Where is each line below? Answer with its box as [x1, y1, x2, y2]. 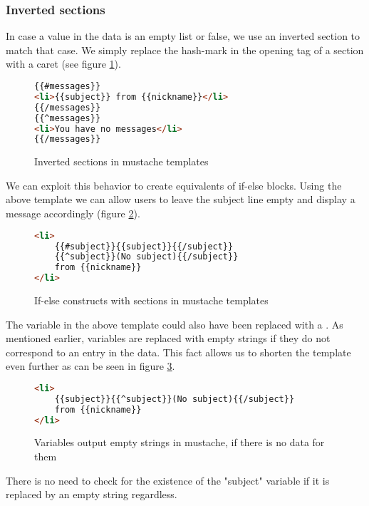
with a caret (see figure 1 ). [6, 56, 121, 71]
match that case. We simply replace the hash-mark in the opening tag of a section [6, 42, 364, 57]
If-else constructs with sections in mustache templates [34, 293, 269, 307]
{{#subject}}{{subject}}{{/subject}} [54, 241, 234, 252]
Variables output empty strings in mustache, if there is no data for [34, 435, 325, 450]
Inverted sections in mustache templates [34, 154, 209, 169]
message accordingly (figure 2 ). [6, 206, 140, 221]
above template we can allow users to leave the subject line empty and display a [6, 192, 355, 207]
